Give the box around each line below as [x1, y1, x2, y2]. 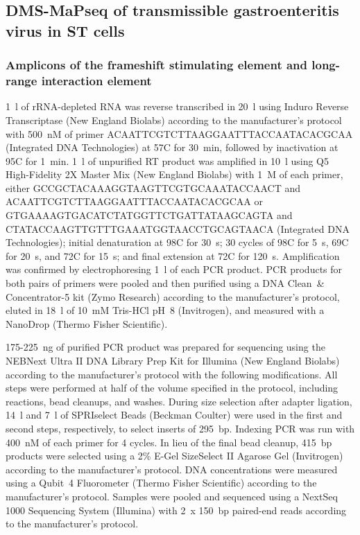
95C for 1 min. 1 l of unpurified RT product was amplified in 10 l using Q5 [6, 153, 329, 168]
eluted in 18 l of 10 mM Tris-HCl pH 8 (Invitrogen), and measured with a [6, 303, 325, 317]
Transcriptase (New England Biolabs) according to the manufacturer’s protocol [6, 112, 342, 127]
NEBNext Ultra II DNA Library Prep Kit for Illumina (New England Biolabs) [6, 353, 340, 367]
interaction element [41, 72, 152, 89]
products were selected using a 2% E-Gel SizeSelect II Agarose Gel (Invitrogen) [6, 448, 343, 463]
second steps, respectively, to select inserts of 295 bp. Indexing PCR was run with [6, 421, 355, 435]
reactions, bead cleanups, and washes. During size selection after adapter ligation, [6, 394, 352, 408]
